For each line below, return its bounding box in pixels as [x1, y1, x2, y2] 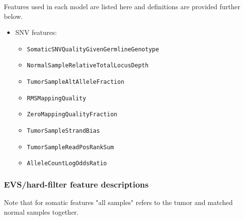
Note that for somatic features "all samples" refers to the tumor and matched [4, 197, 233, 207]
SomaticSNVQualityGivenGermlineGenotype [27, 46, 159, 53]
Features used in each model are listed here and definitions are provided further [4, 1, 241, 11]
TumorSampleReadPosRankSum [27, 143, 114, 151]
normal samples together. [4, 206, 79, 217]
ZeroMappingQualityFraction [27, 111, 117, 118]
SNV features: [15, 27, 57, 37]
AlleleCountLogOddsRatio [27, 160, 107, 167]
